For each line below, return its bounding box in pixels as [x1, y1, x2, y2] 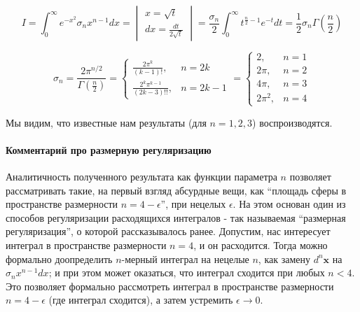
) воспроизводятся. [252, 115, 333, 129]
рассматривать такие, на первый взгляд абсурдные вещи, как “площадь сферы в [6, 183, 347, 197]
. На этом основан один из [233, 197, 346, 211]
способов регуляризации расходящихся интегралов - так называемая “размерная [6, 210, 346, 225]
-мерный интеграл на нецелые [121, 251, 249, 266]
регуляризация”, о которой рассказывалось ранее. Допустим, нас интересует [6, 224, 331, 239]
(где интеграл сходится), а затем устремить [48, 292, 233, 307]
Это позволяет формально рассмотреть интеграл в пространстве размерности [6, 278, 334, 293]
